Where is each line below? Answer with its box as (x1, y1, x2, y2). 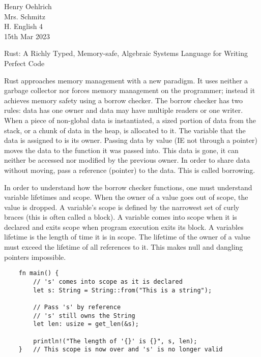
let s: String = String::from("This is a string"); (33, 286, 212, 294)
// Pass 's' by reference (33, 303, 121, 311)
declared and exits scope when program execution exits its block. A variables (4, 221, 244, 232)
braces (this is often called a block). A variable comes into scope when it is (4, 212, 237, 222)
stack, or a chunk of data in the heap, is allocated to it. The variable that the (4, 125, 246, 135)
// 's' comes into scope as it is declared (33, 278, 183, 285)
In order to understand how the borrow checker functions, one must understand (4, 182, 252, 192)
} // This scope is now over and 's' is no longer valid (18, 346, 223, 353)
